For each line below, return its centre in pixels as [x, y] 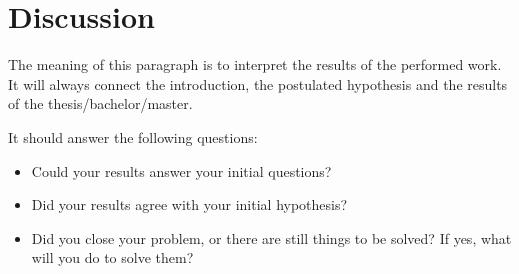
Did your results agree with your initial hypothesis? [189, 204]
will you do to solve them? [112, 257]
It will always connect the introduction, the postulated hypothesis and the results [258, 83]
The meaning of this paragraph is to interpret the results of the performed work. [255, 64]
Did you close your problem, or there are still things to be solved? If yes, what [271, 237]
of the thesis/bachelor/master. [100, 103]
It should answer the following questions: [133, 136]
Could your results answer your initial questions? [181, 170]
